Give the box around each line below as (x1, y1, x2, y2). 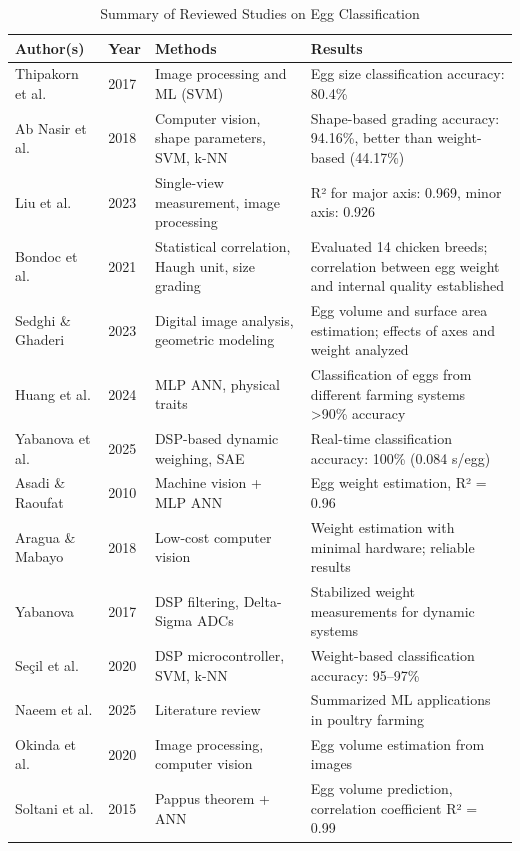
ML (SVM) (154, 83, 224, 104)
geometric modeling (154, 329, 275, 350)
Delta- (243, 590, 282, 611)
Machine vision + (154, 472, 262, 493)
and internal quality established (310, 275, 504, 296)
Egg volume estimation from (310, 733, 485, 754)
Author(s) (15, 37, 85, 58)
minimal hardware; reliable (310, 536, 475, 557)
